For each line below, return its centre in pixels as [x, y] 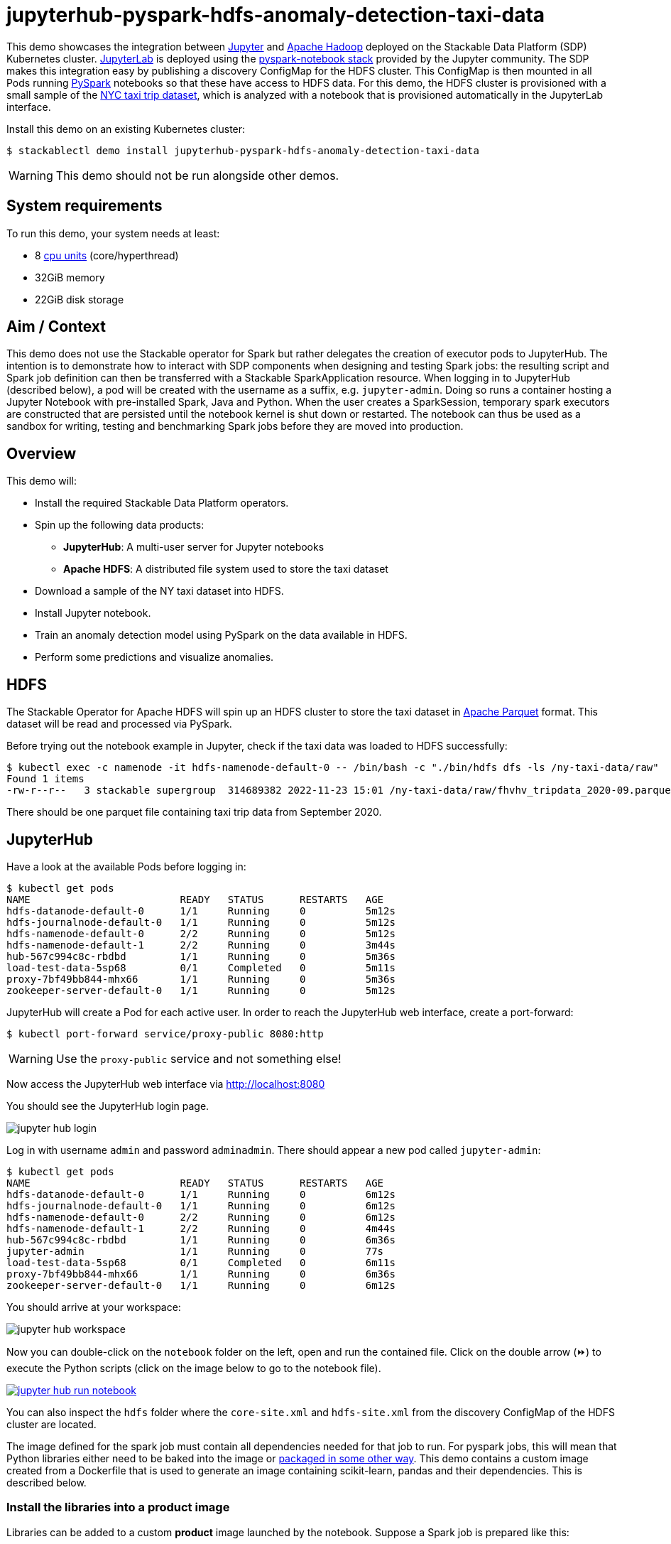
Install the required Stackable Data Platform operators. [162, 503]
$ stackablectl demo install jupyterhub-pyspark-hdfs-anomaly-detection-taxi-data [243, 150]
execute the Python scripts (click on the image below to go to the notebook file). [194, 1368]
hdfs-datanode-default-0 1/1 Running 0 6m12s [201, 1194]
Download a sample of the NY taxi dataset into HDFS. [159, 591]
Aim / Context [56, 327]
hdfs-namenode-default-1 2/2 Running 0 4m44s [201, 1228]
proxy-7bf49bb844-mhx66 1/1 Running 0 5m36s [201, 979]
